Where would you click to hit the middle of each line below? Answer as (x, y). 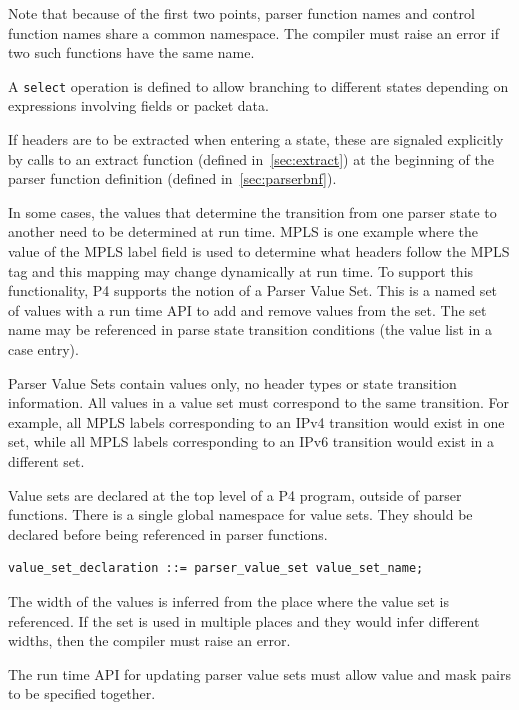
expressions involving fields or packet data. (138, 105)
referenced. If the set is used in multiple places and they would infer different (244, 620)
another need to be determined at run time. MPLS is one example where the (243, 231)
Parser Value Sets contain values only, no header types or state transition (232, 382)
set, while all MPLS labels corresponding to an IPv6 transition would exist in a (251, 441)
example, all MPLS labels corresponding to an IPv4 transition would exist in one (256, 421)
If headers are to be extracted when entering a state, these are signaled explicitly (256, 139)
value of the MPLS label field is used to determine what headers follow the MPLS (259, 251)
